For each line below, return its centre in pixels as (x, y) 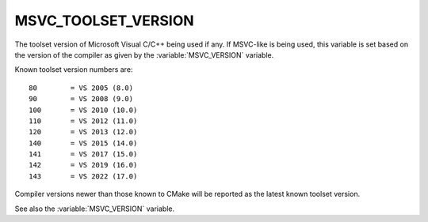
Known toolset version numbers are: (74, 70)
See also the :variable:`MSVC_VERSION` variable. (94, 209)
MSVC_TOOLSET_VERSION (104, 21)
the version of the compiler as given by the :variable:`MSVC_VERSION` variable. (144, 55)
